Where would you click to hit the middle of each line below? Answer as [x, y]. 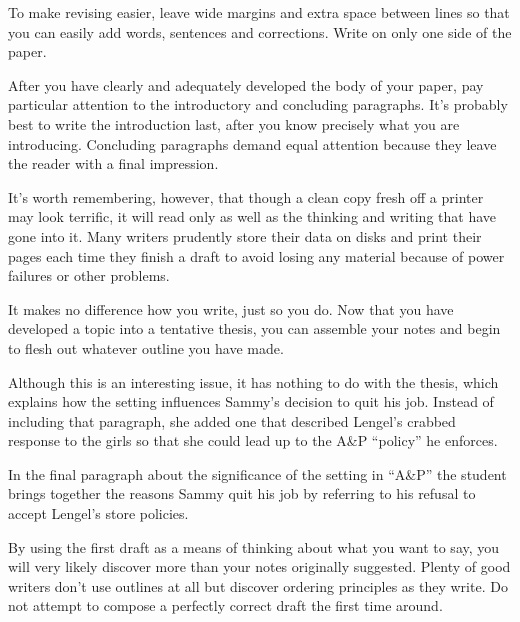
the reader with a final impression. [113, 163]
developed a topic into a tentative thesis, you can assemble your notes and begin [254, 328]
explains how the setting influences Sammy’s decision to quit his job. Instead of [251, 401]
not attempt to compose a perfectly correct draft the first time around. [225, 605]
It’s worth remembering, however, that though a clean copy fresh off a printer [246, 196]
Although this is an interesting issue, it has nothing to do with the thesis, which [253, 381]
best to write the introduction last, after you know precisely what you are [234, 123]
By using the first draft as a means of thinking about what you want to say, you [254, 546]
